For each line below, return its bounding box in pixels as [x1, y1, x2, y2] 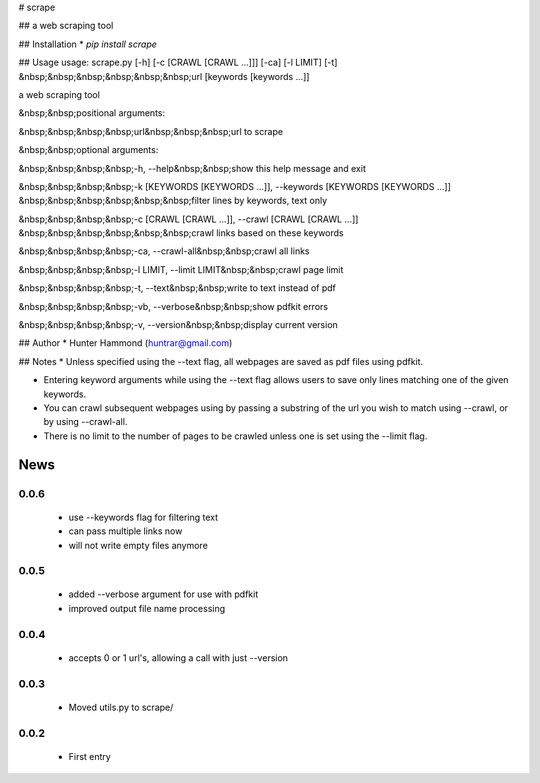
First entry [68, 750, 112, 762]
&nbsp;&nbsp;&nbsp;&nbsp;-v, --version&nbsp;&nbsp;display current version [18, 319, 339, 331]
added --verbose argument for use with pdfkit [68, 588, 259, 600]
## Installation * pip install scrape [18, 38, 157, 50]
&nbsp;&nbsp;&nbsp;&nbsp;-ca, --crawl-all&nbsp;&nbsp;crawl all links [18, 245, 310, 257]
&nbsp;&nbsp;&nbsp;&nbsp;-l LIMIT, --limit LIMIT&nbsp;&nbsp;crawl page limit [18, 263, 344, 275]
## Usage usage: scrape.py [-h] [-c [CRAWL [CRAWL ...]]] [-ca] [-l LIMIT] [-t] [18, 56, 338, 69]
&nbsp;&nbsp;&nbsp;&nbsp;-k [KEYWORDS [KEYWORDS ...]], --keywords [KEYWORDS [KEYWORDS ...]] [18, 180, 452, 192]
